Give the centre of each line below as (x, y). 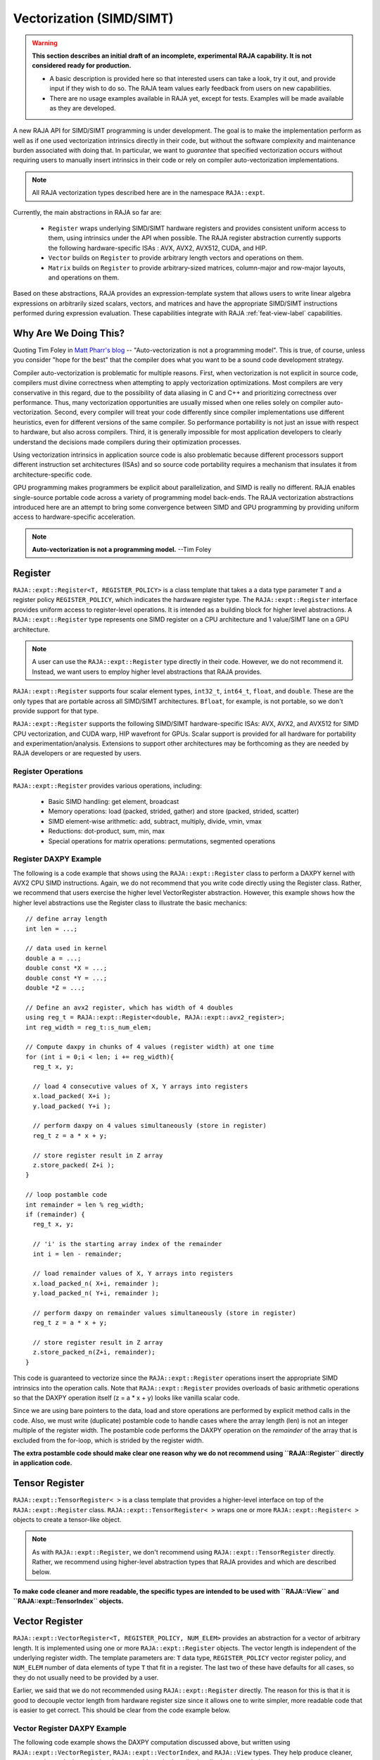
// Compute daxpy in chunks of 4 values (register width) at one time (150, 1047)
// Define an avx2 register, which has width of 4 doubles (129, 1007)
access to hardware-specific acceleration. (74, 517)
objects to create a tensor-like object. (67, 1520)
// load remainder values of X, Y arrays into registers (133, 1274)
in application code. (43, 1463)
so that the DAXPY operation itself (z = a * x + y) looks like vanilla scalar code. (126, 1398)
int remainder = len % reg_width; (85, 1205)
